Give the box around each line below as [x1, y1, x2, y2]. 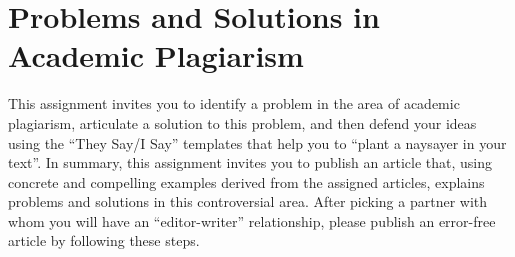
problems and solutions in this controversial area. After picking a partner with [8, 191, 488, 212]
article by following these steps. [8, 230, 200, 251]
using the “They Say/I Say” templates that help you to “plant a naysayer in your [8, 132, 507, 153]
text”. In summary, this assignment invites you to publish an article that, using [8, 152, 493, 173]
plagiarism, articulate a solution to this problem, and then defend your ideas [8, 112, 477, 133]
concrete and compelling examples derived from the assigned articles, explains [8, 171, 485, 192]
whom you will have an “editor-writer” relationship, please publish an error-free [8, 210, 496, 231]
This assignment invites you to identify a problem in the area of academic [8, 93, 460, 114]
